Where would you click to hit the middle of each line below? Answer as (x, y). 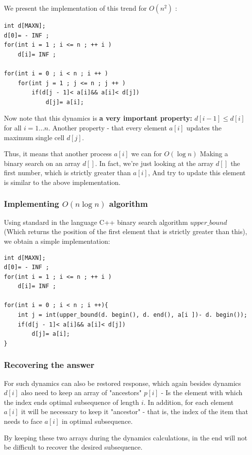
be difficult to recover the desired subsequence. (73, 447)
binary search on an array (42, 163)
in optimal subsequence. (97, 421)
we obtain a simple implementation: (57, 241)
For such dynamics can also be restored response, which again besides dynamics (123, 383)
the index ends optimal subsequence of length (72, 402)
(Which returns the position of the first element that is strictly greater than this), (126, 231)
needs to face (23, 421)
